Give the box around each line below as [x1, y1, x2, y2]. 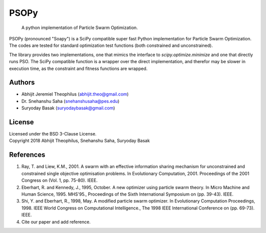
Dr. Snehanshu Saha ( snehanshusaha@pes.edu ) [21, 98, 120, 104]
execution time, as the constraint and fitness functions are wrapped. [9, 66, 148, 71]
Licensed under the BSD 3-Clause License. [9, 131, 97, 137]
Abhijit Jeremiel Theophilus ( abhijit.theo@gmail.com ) [21, 91, 129, 97]
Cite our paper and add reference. [21, 219, 91, 225]
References [9, 151, 45, 159]
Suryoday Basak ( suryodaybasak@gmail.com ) [21, 105, 115, 111]
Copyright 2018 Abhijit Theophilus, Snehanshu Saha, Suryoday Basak [9, 138, 150, 144]
